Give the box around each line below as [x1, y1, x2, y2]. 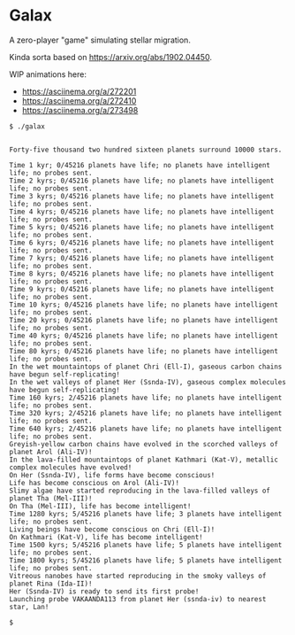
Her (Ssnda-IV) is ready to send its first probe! [9, 586, 200, 596]
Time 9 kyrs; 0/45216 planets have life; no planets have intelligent [9, 284, 275, 293]
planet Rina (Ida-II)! [9, 579, 93, 588]
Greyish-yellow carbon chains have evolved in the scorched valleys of [9, 439, 278, 448]
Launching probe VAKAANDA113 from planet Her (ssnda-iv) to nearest [9, 594, 267, 603]
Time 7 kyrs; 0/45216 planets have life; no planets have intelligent [9, 253, 275, 262]
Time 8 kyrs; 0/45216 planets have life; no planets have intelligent [9, 269, 275, 278]
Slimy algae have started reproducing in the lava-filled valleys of [9, 486, 271, 495]
